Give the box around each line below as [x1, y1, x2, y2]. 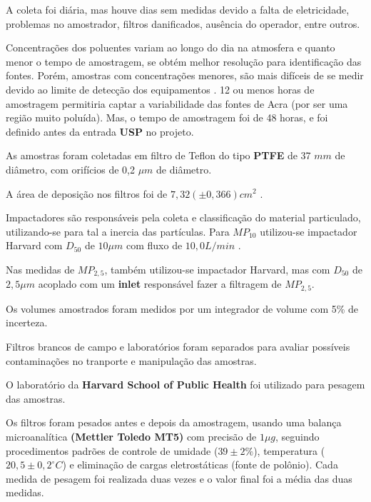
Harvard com [6, 238, 63, 253]
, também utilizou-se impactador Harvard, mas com [104, 261, 330, 276]
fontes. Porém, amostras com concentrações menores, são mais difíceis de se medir [6, 68, 364, 83]
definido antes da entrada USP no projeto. [6, 124, 194, 139]
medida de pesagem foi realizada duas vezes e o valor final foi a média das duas [6, 471, 352, 486]
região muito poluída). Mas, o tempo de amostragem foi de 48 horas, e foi [6, 110, 328, 125]
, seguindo [275, 428, 320, 443]
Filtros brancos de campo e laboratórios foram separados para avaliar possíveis [6, 339, 350, 353]
